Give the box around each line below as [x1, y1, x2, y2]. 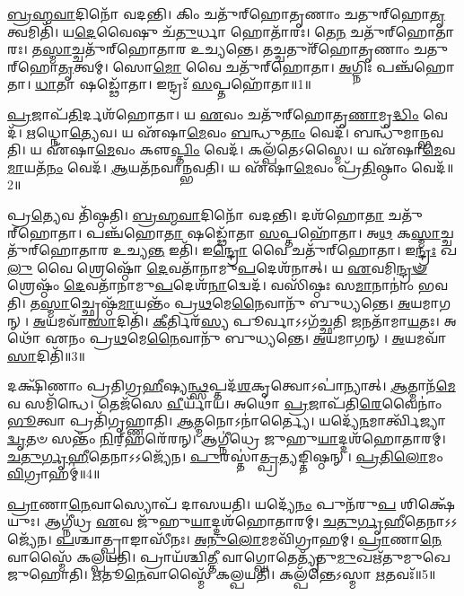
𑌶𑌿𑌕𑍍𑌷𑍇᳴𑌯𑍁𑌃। [399, 494, 456, 513]
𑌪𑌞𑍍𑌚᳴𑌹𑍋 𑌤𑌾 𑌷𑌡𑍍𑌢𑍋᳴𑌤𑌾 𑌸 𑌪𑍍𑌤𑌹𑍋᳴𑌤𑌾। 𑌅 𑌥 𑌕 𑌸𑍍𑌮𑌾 [85, 223, 441, 241]
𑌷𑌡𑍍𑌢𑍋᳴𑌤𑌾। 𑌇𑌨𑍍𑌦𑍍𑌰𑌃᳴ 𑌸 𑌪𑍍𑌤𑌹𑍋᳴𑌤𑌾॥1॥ [79, 74, 311, 93]
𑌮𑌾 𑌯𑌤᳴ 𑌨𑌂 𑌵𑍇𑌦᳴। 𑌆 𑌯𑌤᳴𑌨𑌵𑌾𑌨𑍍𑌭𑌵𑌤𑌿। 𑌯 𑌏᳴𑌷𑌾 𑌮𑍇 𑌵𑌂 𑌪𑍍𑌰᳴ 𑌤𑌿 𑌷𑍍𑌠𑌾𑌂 [7, 157, 407, 176]
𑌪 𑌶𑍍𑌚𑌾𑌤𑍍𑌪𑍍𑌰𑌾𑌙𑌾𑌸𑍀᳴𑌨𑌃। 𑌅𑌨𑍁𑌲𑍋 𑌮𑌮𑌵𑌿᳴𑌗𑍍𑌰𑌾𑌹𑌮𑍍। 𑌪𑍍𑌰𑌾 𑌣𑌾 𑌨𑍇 [56, 530, 442, 548]
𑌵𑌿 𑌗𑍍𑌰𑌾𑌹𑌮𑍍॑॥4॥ [7, 464, 101, 483]
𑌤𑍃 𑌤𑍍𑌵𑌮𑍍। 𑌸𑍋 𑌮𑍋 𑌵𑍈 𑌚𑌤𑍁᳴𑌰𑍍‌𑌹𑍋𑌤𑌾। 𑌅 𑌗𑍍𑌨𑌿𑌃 [57, 57, 372, 75]
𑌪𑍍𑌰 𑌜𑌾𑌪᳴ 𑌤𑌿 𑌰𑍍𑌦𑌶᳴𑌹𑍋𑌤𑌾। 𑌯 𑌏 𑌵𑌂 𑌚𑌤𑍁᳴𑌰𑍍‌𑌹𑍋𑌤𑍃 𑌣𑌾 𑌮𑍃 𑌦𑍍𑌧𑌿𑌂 [7, 104, 419, 123]
